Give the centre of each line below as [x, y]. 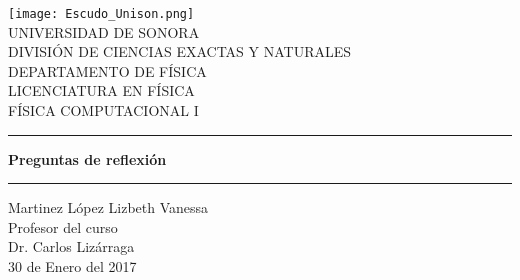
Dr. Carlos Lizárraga [71, 246]
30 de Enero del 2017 [72, 266]
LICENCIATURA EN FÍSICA [101, 90]
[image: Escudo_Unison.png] [101, 14]
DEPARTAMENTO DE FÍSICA [107, 70]
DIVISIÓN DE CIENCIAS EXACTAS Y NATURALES [180, 51]
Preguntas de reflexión [87, 158]
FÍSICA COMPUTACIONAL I [103, 110]
